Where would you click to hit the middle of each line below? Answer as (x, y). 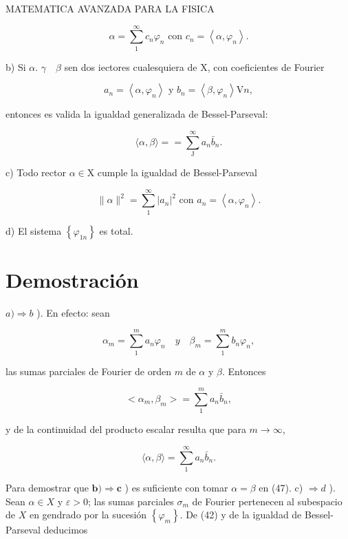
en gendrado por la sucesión (88, 515)
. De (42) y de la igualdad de (241, 515)
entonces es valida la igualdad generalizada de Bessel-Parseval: (137, 114)
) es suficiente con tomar (176, 488)
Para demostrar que (47, 488)
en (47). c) (281, 488)
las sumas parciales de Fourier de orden (88, 371)
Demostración (72, 279)
